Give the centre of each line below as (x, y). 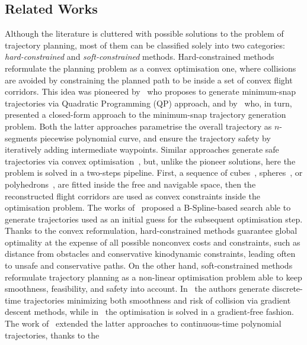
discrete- (287, 288)
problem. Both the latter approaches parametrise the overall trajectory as (138, 126)
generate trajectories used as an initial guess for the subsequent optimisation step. (154, 219)
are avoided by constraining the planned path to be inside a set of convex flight (149, 80)
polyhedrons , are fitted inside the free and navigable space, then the (130, 184)
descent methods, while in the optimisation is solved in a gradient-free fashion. (149, 312)
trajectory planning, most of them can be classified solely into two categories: (145, 45)
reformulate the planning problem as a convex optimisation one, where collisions (151, 68)
